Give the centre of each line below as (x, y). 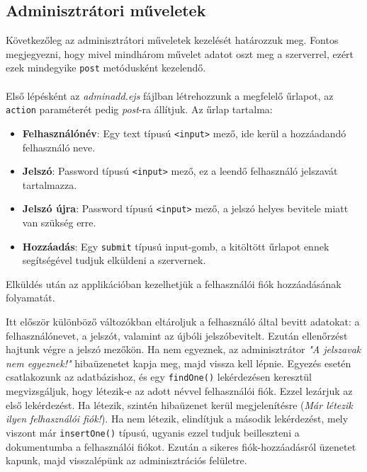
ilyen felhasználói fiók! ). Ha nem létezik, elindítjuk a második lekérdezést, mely (177, 419)
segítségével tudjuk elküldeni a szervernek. (114, 260)
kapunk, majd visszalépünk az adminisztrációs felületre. (126, 460)
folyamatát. (30, 298)
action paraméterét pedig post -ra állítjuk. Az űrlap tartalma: (139, 109)
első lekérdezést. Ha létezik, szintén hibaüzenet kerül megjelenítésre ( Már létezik (179, 404)
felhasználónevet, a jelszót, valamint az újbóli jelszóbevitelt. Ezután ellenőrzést (177, 335)
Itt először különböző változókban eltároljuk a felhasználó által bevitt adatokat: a (183, 322)
